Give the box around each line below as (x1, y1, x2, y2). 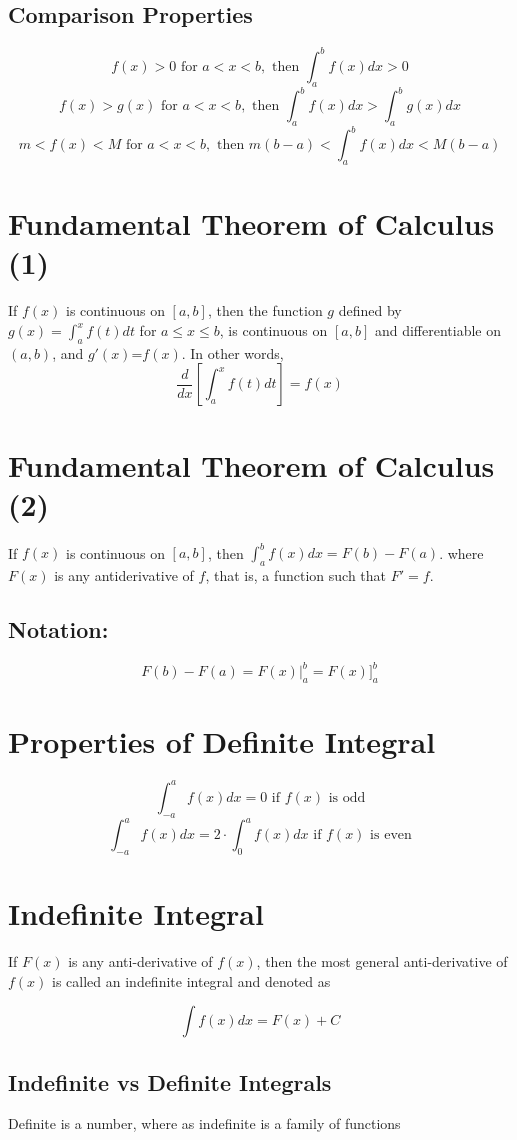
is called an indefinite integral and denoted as (52, 970, 331, 991)
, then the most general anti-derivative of (256, 950, 508, 971)
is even (370, 828, 412, 843)
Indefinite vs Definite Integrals (8, 1066, 332, 1097)
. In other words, (181, 342, 284, 363)
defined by (338, 300, 402, 321)
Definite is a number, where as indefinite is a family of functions (8, 1113, 401, 1134)
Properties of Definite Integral (8, 721, 436, 762)
